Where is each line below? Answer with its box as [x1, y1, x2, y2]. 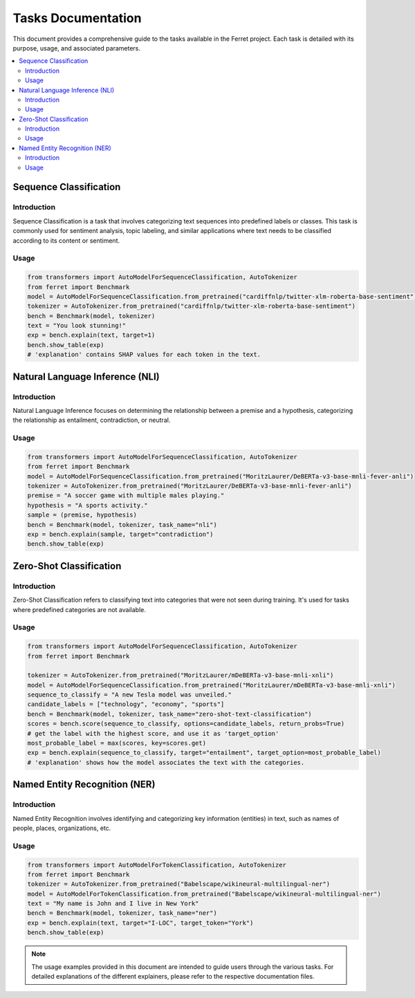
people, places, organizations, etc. [12, 824, 111, 832]
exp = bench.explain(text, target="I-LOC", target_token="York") [27, 918, 254, 927]
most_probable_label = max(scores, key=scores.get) [27, 739, 207, 747]
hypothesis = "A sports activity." [27, 501, 148, 509]
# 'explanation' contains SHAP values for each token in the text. [27, 351, 261, 359]
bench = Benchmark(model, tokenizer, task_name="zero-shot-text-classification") [27, 710, 313, 718]
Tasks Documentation [12, 10, 142, 26]
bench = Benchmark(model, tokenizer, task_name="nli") [27, 521, 217, 528]
